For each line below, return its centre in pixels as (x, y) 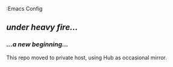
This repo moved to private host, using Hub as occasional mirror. (87, 57)
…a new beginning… (37, 44)
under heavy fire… (42, 27)
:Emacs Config (24, 9)
